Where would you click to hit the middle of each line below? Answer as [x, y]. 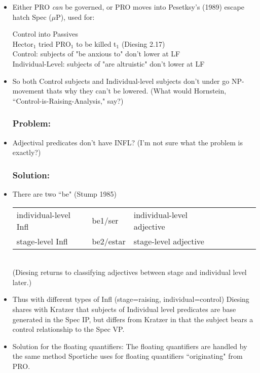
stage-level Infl [42, 241]
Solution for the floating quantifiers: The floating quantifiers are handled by [130, 346]
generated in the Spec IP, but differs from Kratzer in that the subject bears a [133, 319]
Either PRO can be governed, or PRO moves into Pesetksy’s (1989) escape [128, 7]
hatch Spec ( [32, 17]
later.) [22, 282]
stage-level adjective [169, 241]
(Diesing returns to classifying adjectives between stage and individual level [129, 272]
